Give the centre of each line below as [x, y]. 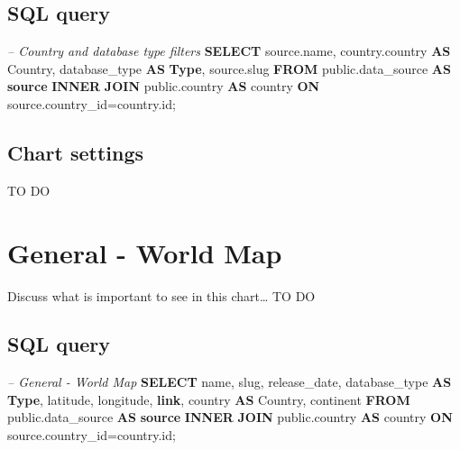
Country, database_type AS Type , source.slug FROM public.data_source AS [229, 68]
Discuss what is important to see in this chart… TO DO [161, 295]
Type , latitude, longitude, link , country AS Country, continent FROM [209, 399]
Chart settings [76, 152]
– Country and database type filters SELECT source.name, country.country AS [229, 51]
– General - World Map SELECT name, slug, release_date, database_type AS [230, 382]
